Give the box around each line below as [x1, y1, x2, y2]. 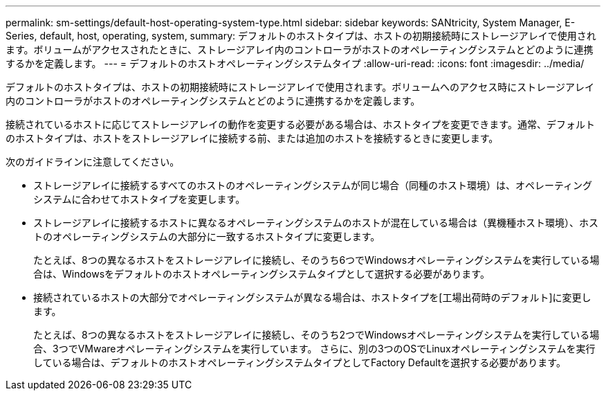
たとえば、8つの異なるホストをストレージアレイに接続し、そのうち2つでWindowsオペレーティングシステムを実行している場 [33, 329, 600, 341]
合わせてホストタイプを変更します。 [81, 193, 246, 205]
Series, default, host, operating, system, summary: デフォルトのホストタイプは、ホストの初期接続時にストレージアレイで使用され [6, 30, 596, 42]
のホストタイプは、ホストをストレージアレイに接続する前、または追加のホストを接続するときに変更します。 [6, 132, 499, 144]
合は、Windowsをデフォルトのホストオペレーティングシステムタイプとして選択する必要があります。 [33, 268, 490, 280]
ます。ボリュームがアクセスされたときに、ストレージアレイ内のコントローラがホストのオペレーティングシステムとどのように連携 [6, 44, 594, 55]
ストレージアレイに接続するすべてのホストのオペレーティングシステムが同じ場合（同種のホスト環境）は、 [33, 179, 515, 191]
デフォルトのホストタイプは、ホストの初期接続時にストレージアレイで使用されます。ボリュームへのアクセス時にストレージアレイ [6, 81, 594, 93]
